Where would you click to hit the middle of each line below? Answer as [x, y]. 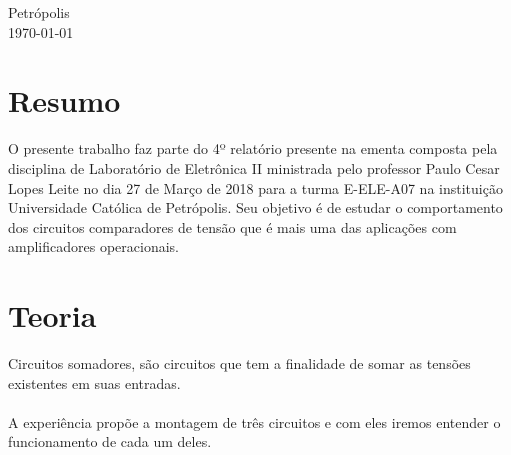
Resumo [64, 100]
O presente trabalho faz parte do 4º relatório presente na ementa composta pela [253, 148]
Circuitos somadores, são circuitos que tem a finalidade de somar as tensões [239, 363]
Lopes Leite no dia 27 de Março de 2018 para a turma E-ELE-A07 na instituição [255, 187]
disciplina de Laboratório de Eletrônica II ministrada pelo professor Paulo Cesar [254, 167]
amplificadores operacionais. [93, 246]
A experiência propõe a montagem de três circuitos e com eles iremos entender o [254, 421]
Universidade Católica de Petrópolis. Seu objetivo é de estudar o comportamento [255, 207]
